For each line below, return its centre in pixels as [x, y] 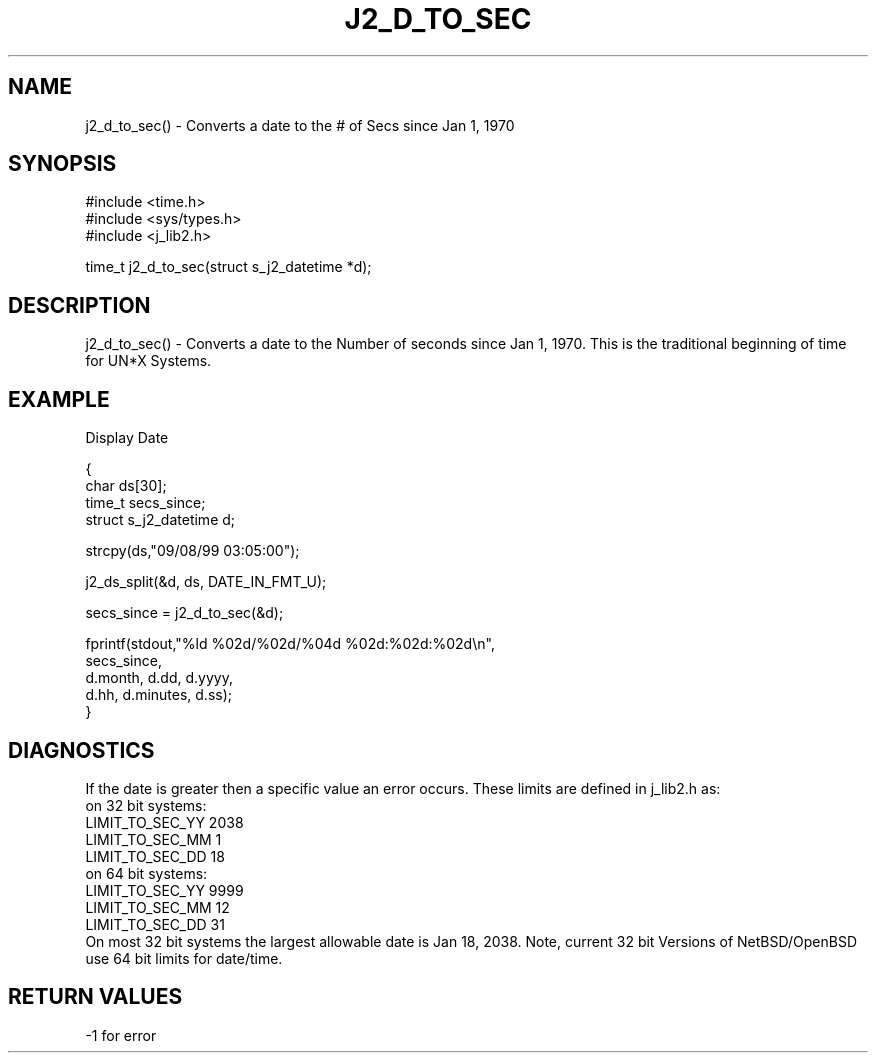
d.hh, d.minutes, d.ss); [159, 695]
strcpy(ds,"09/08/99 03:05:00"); [192, 551]
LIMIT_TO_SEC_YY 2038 [164, 822]
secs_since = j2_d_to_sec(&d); [184, 613]
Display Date [127, 438]
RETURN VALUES [95, 997]
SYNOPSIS [62, 164]
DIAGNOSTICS [81, 750]
